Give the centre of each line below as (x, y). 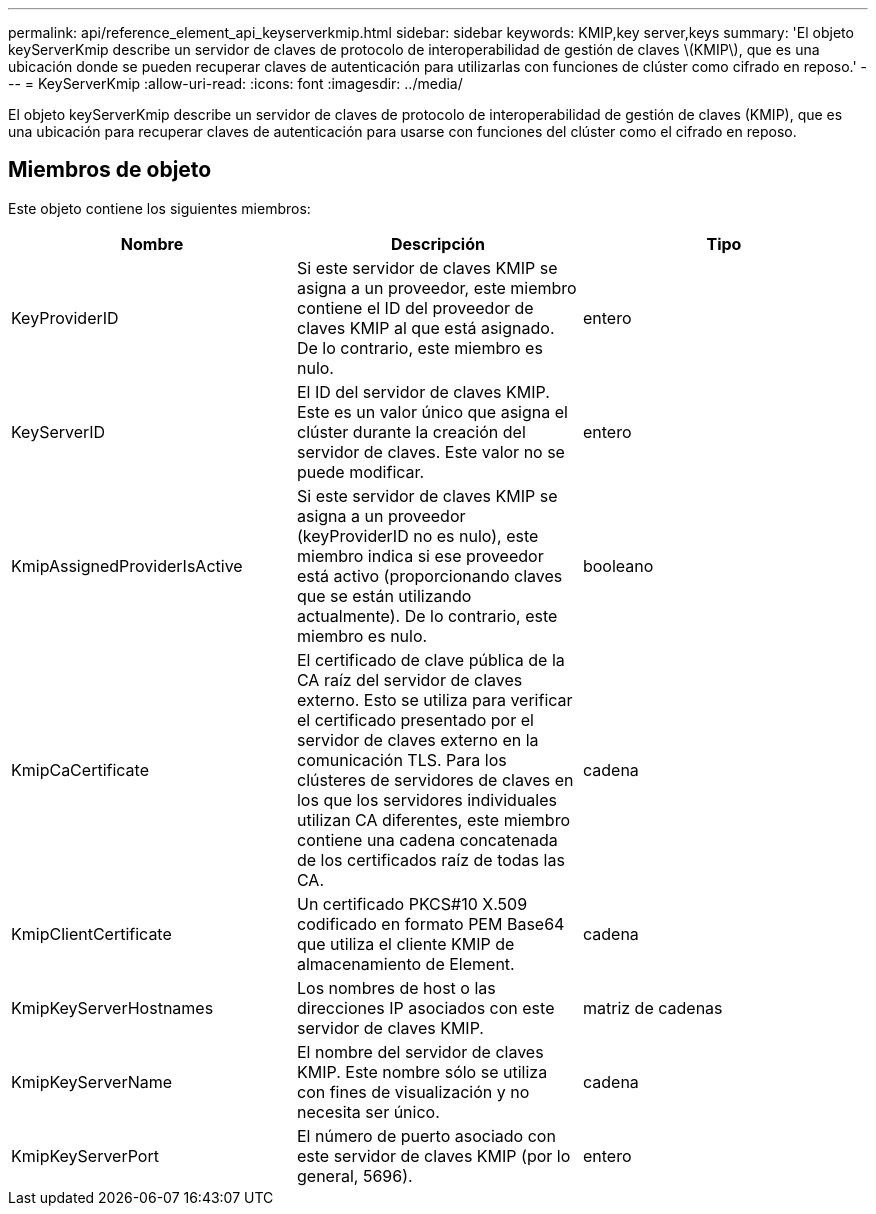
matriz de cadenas (652, 1007)
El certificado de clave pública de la (430, 659)
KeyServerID (58, 431)
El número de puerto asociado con (426, 1135)
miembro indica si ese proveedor (420, 555)
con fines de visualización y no (413, 1091)
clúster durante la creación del (411, 431)
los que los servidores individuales (426, 799)
